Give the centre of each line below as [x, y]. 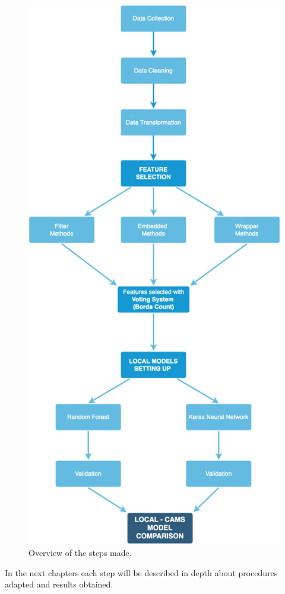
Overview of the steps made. [80, 552]
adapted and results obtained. [59, 584]
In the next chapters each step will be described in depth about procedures [141, 572]
